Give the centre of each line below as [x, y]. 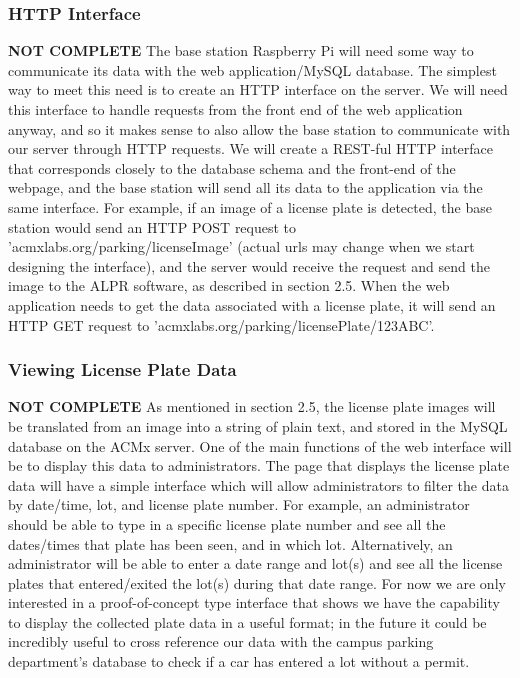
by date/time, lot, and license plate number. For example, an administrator [239, 504]
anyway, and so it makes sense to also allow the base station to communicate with [259, 128]
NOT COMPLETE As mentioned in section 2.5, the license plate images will [252, 406]
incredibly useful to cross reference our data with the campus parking [221, 641]
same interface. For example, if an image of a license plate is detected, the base [250, 206]
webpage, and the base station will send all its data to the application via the [245, 187]
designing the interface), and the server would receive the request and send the [249, 265]
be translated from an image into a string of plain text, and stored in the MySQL [258, 425]
